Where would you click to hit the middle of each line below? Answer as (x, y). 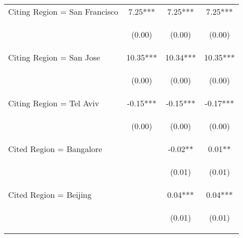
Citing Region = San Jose (54, 57)
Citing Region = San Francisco (63, 11)
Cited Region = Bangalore (55, 149)
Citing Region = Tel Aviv (54, 103)
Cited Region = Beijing (50, 195)
